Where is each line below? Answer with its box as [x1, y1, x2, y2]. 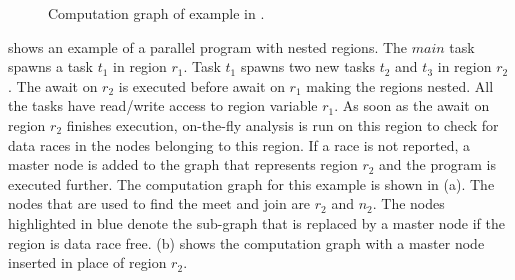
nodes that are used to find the [8, 193, 198, 214]
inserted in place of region [8, 252, 167, 273]
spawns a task [8, 56, 93, 77]
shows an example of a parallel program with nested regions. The [8, 36, 408, 57]
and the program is [379, 154, 496, 175]
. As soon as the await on [334, 95, 490, 116]
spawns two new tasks [240, 56, 376, 77]
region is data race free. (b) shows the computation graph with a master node [8, 232, 485, 253]
